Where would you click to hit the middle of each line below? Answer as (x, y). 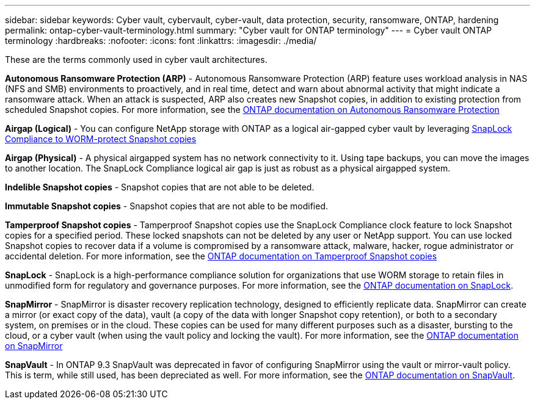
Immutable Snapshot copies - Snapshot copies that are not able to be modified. (167, 206)
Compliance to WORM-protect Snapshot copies (101, 139)
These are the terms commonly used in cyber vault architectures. (136, 60)
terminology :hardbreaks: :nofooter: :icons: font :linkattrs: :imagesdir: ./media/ (161, 41)
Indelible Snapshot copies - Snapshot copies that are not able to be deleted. (160, 187)
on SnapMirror (34, 346)
